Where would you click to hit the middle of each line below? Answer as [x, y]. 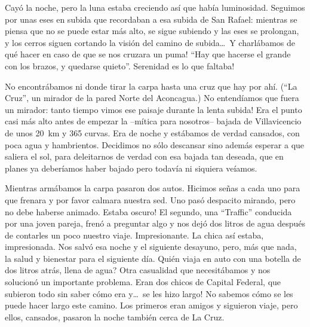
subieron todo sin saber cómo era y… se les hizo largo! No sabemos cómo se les [149, 293]
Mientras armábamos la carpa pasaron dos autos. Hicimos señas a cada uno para [153, 188]
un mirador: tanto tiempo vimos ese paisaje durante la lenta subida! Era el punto [154, 109]
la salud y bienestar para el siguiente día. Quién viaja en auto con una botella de [153, 258]
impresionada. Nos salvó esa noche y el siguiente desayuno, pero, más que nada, [151, 247]
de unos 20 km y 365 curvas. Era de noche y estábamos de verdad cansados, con [152, 132]
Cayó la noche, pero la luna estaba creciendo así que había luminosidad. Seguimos [155, 7]
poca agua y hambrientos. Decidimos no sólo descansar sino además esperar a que [155, 144]
